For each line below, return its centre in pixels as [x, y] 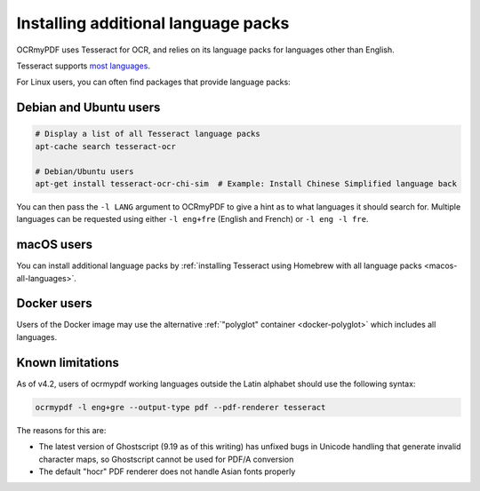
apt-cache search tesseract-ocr [106, 146]
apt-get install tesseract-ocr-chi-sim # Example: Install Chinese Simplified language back [246, 183]
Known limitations [68, 363]
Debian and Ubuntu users [88, 108]
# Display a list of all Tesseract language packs [148, 134]
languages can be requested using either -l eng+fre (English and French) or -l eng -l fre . [192, 219]
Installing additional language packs [153, 23]
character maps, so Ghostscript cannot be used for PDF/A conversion [166, 459]
